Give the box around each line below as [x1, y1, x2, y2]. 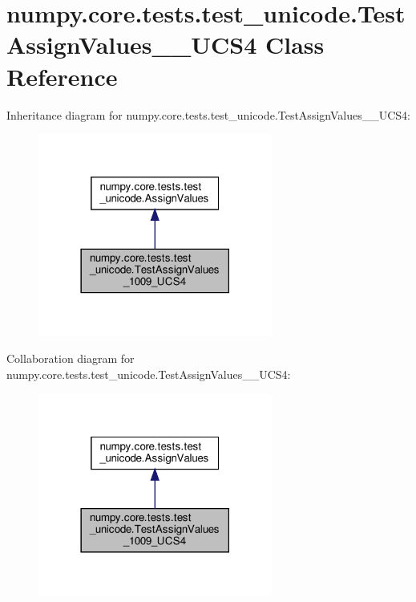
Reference [6, 59, 118, 92]
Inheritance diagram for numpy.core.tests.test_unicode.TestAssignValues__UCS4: [6, 106, 410, 123]
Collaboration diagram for [6, 350, 135, 367]
